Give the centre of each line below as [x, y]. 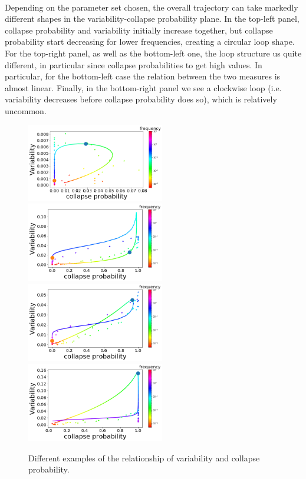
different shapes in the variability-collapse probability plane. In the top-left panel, [152, 19]
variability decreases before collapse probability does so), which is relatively [141, 99]
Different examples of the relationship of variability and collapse [144, 458]
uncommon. [26, 110]
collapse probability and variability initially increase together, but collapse [139, 30]
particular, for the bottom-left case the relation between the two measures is [143, 76]
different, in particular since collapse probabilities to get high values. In [134, 64]
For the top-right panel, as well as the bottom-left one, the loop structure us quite [153, 53]
